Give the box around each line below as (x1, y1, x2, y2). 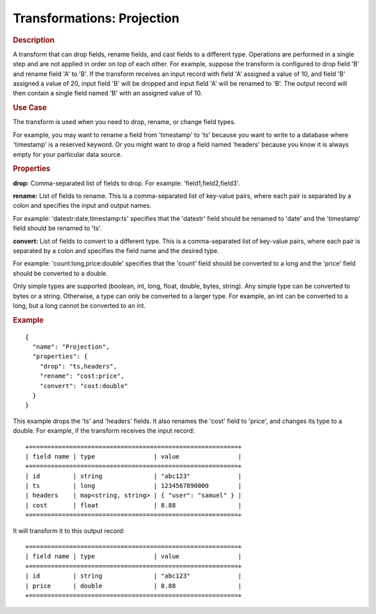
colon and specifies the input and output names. (13, 201, 152, 210)
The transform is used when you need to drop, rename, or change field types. (13, 118, 236, 126)
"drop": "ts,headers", (39, 362, 118, 370)
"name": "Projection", (32, 342, 110, 351)
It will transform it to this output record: (13, 526, 125, 535)
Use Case (13, 103, 47, 113)
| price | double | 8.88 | (25, 582, 242, 590)
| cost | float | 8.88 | (25, 501, 242, 509)
